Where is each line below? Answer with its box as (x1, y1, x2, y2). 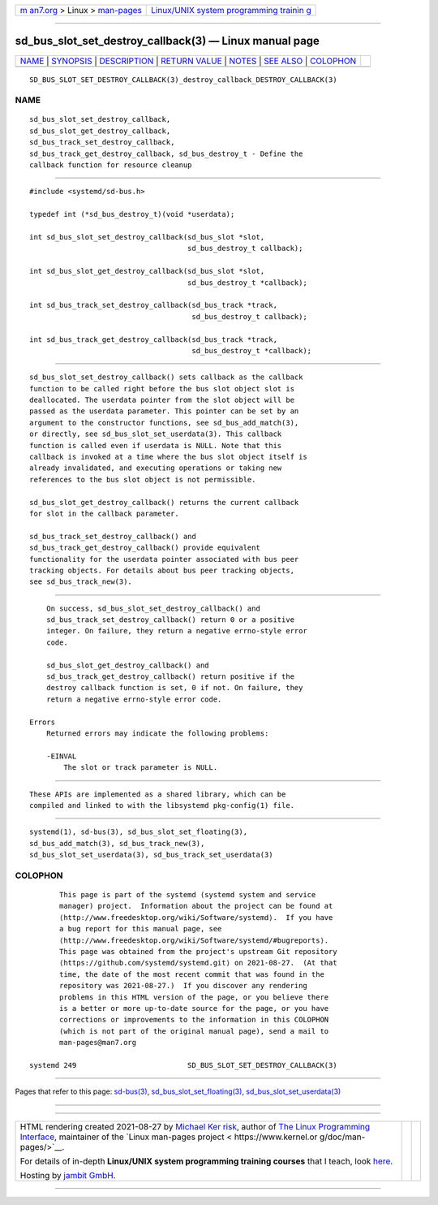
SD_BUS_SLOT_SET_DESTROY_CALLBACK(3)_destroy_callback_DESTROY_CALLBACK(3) (29, 75, 337, 84)
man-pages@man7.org (59, 1038, 137, 1047)
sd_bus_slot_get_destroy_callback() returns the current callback (29, 498, 299, 507)
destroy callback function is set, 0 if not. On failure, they (45, 683, 303, 693)
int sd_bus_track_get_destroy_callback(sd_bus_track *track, (29, 335, 277, 344)
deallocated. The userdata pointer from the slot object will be (29, 395, 295, 405)
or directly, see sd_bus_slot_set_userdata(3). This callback (29, 430, 282, 438)
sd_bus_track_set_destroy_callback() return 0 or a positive (45, 615, 295, 624)
